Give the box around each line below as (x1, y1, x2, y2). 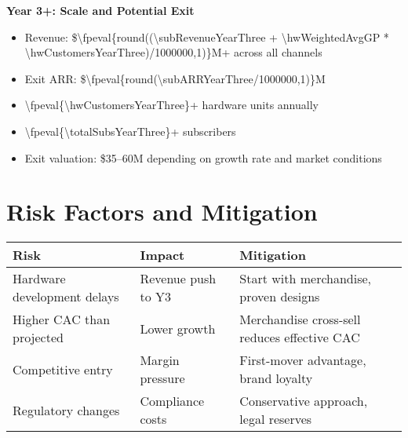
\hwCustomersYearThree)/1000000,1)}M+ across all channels (24, 44, 322, 60)
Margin (140, 351, 180, 370)
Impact (140, 246, 185, 265)
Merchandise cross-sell (239, 310, 361, 329)
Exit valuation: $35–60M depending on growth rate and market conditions (24, 149, 382, 166)
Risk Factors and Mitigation (6, 195, 318, 228)
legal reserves (239, 410, 312, 429)
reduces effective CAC (239, 328, 360, 347)
